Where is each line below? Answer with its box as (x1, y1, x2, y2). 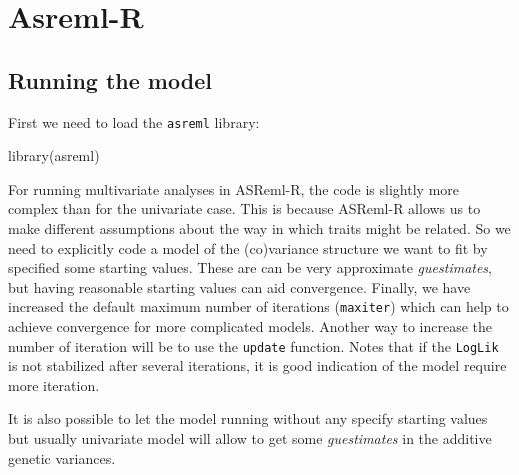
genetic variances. (8, 447, 116, 468)
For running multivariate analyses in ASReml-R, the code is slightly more (8, 178, 459, 199)
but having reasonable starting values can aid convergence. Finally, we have (8, 276, 471, 297)
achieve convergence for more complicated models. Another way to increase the (8, 316, 493, 337)
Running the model (8, 64, 212, 95)
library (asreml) (8, 145, 100, 166)
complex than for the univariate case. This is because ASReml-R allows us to (8, 198, 481, 219)
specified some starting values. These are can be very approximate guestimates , (8, 257, 493, 278)
